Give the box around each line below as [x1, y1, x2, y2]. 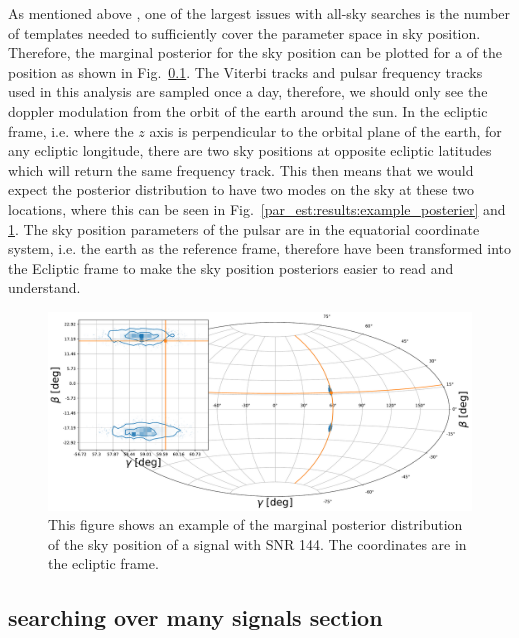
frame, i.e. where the [8, 120, 134, 141]
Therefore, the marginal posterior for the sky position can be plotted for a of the [8, 42, 503, 63]
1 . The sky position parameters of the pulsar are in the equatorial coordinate [8, 218, 480, 239]
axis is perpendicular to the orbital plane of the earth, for [149, 120, 502, 141]
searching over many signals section [8, 602, 383, 633]
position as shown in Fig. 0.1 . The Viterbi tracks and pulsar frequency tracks [8, 61, 483, 82]
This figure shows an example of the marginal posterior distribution [48, 514, 463, 535]
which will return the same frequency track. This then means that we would [8, 159, 474, 180]
